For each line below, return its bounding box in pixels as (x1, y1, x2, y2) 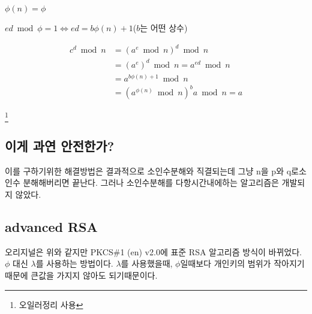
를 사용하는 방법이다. (35, 257, 113, 270)
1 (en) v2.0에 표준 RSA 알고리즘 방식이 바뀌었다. (120, 245, 302, 258)
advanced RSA (5, 217, 98, 236)
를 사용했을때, (121, 257, 173, 270)
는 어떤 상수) (140, 22, 188, 34)
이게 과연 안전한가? (5, 136, 115, 155)
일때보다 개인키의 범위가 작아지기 (180, 257, 305, 270)
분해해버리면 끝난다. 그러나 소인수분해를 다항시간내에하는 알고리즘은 (23, 176, 279, 189)
